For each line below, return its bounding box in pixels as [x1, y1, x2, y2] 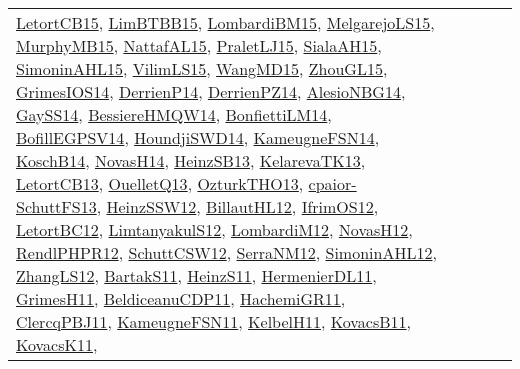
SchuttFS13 [16, 195, 97, 218]
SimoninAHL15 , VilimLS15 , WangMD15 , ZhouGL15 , [16, 57, 388, 80]
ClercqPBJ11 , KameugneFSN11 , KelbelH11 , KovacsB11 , [16, 310, 412, 333]
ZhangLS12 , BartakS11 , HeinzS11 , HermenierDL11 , [16, 264, 377, 287]
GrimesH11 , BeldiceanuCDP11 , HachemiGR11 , [16, 287, 346, 310]
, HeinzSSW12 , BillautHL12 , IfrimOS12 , [96, 195, 379, 218]
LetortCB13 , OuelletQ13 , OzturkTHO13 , [16, 172, 304, 195]
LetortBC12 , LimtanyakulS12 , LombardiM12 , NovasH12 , [16, 218, 413, 241]
